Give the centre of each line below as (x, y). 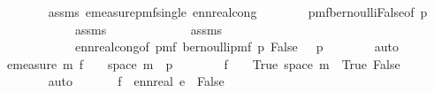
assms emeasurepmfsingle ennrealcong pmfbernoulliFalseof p (238, 12)
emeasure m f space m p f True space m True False (203, 63)
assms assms (148, 29)
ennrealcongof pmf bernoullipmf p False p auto (236, 46)
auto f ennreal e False (136, 81)
